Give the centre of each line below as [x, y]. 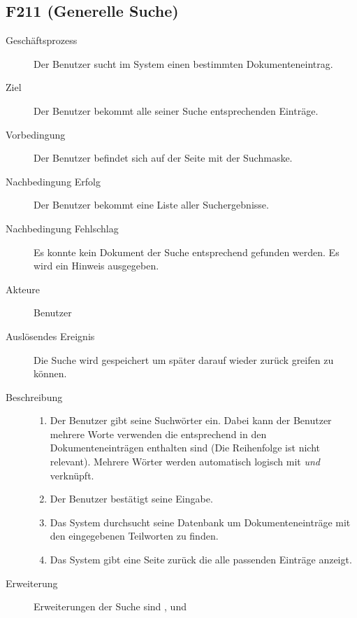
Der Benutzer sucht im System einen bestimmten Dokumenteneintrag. [183, 63]
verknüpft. [72, 475]
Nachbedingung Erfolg [53, 181]
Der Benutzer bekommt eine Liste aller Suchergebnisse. [151, 205]
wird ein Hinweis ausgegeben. [96, 266]
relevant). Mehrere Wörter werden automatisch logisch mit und [185, 462]
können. [50, 373]
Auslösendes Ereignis [50, 336]
